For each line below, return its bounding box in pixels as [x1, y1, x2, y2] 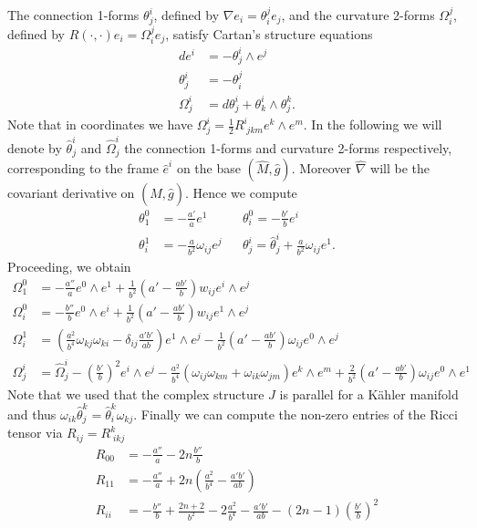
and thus [7, 404, 57, 423]
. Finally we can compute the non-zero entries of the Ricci [133, 404, 458, 423]
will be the [370, 159, 430, 178]
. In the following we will [303, 115, 442, 134]
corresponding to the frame [7, 159, 159, 178]
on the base [176, 159, 241, 178]
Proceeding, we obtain [7, 257, 131, 276]
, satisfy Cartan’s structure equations [165, 24, 373, 43]
